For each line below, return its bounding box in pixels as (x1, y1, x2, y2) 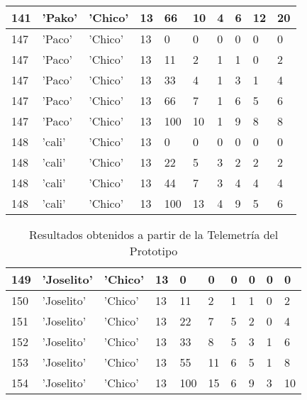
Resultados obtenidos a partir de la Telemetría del (28, 226, 279, 243)
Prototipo (129, 243, 178, 259)
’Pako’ (42, 9, 78, 26)
